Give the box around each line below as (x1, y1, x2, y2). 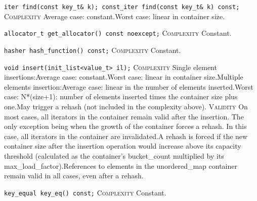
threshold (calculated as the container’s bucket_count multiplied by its (4, 150, 224, 161)
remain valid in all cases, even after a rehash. (4, 170, 144, 181)
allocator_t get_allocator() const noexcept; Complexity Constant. (4, 28, 232, 38)
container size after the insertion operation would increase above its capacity (4, 141, 241, 151)
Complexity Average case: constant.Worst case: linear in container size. (4, 11, 225, 21)
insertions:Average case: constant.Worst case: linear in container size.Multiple (4, 72, 243, 82)
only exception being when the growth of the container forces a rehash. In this (4, 121, 247, 131)
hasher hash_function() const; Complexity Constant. (4, 44, 181, 55)
